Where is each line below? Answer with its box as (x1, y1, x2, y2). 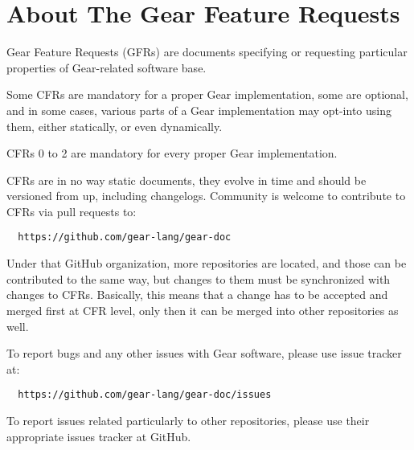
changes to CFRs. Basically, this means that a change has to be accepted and (6, 286, 388, 303)
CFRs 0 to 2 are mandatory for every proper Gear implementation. (6, 145, 338, 162)
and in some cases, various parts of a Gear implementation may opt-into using (6, 101, 391, 118)
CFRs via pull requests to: (6, 202, 137, 219)
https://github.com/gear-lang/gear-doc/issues (18, 389, 272, 401)
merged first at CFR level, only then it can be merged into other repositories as (6, 301, 399, 318)
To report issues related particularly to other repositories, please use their (6, 411, 370, 428)
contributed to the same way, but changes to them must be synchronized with (6, 270, 391, 287)
